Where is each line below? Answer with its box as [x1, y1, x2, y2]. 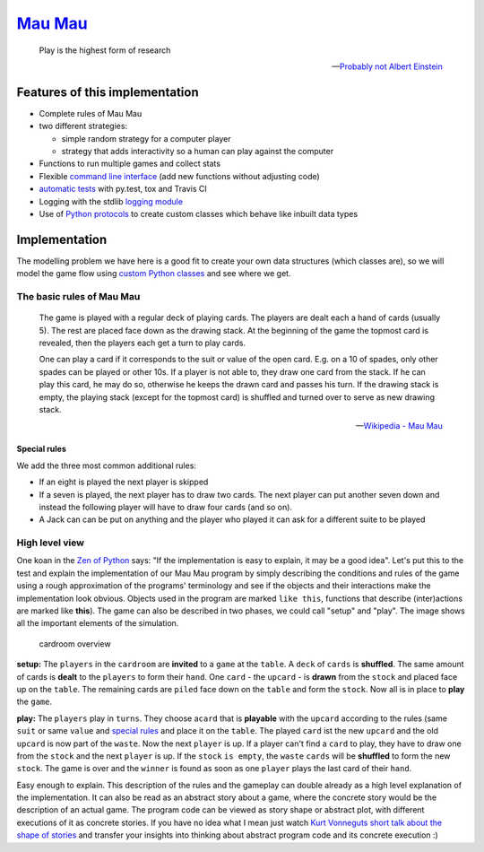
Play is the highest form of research [39, 45, 171, 56]
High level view [16, 536, 85, 549]
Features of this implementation [16, 84, 199, 100]
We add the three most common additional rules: [16, 460, 197, 471]
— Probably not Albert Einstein [332, 61, 443, 72]
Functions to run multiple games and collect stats [39, 158, 221, 170]
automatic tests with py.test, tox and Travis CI [39, 184, 208, 195]
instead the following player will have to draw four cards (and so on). [39, 501, 293, 512]
